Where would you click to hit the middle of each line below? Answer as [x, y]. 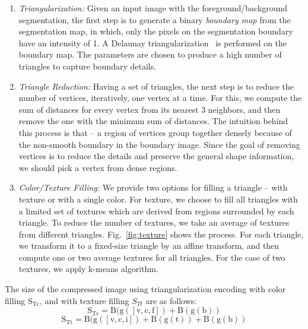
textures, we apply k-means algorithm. [88, 269]
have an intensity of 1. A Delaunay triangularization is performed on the [153, 42]
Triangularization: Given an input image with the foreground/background [153, 8]
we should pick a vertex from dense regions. [98, 167]
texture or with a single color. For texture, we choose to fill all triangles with [158, 199]
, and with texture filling [84, 300]
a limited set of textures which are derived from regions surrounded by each [156, 211]
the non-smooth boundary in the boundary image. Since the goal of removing [159, 144]
